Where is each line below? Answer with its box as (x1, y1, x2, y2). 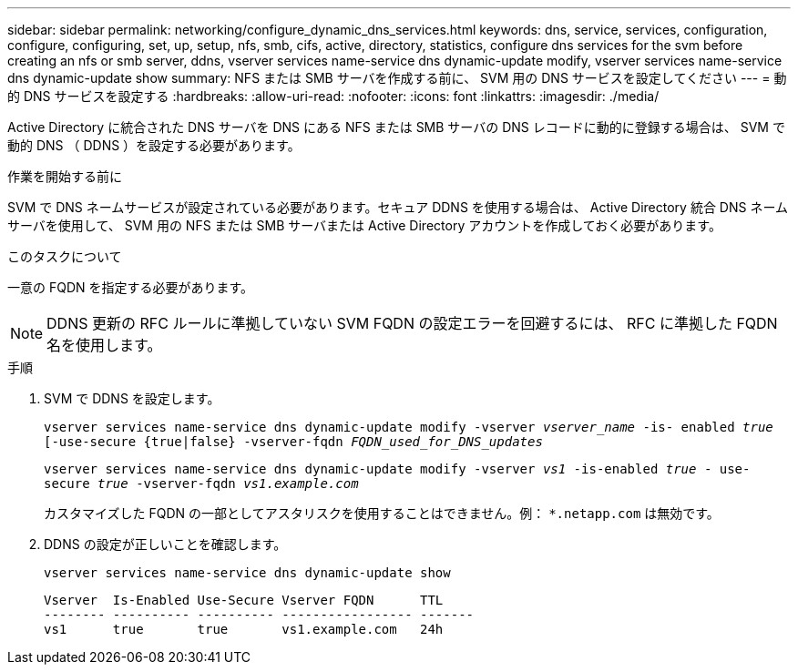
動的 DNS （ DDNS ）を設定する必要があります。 (7, 137, 301, 153)
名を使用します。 (46, 336, 162, 354)
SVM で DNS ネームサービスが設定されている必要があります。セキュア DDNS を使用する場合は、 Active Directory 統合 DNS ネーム (7, 199, 788, 215)
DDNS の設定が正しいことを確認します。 (44, 536, 287, 552)
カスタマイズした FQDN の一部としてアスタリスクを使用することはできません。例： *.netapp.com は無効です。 (44, 505, 720, 521)
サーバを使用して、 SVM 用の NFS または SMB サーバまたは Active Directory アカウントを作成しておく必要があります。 (7, 218, 721, 233)
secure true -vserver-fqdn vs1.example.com (44, 476, 359, 491)
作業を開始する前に (7, 168, 122, 184)
